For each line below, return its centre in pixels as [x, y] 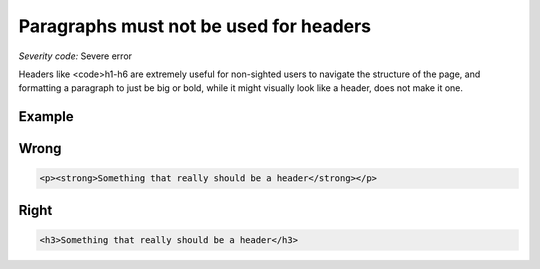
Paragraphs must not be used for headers [195, 26]
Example [46, 116]
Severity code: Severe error [75, 56]
